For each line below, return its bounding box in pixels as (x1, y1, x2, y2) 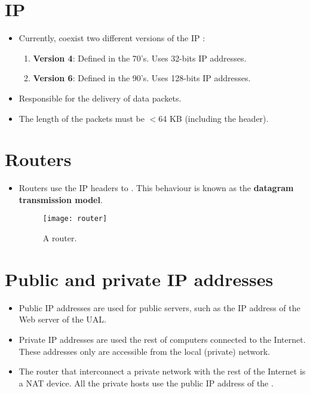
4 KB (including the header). (162, 112, 269, 124)
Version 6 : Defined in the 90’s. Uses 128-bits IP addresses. (33, 72, 251, 84)
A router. (42, 232, 77, 244)
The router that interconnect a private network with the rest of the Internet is (19, 365, 306, 377)
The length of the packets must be (19, 112, 145, 124)
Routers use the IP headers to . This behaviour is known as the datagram (19, 182, 294, 194)
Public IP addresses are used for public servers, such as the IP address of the (19, 301, 300, 314)
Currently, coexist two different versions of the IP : (19, 32, 205, 44)
